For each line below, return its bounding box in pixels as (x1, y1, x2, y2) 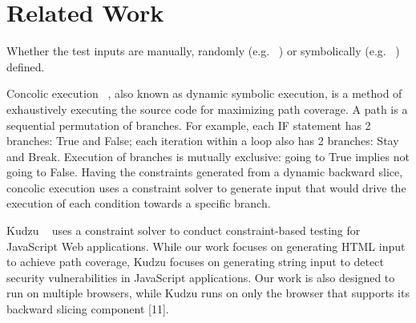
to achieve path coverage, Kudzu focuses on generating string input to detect (6, 253, 384, 270)
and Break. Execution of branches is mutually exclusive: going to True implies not (6, 147, 410, 164)
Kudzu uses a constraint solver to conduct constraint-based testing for (6, 222, 361, 239)
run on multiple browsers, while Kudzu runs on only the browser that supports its (6, 285, 410, 301)
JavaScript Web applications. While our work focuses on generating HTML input (6, 237, 406, 254)
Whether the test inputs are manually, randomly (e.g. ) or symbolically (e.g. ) (6, 42, 400, 59)
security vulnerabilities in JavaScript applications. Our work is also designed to (6, 268, 395, 285)
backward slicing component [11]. (6, 301, 169, 317)
